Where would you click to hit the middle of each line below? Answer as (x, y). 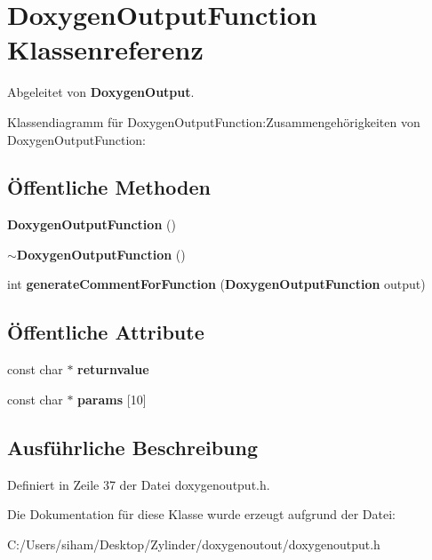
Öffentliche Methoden (109, 187)
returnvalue (113, 369)
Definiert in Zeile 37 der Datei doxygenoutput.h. (139, 484)
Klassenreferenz (105, 49)
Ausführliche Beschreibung (132, 447)
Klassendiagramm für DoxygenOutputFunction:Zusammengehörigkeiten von (214, 121)
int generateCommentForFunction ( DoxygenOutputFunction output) (216, 284)
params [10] (112, 399)
